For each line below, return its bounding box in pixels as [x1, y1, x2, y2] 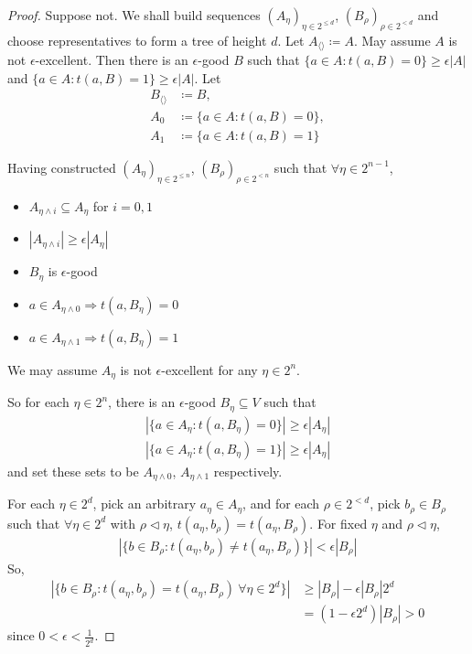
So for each [7, 392, 70, 412]
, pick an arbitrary [92, 494, 197, 513]
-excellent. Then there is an [35, 50, 188, 70]
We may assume [7, 359, 98, 379]
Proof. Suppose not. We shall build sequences [7, 5, 261, 24]
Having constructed [7, 157, 116, 177]
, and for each [242, 494, 320, 513]
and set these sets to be [7, 461, 139, 480]
